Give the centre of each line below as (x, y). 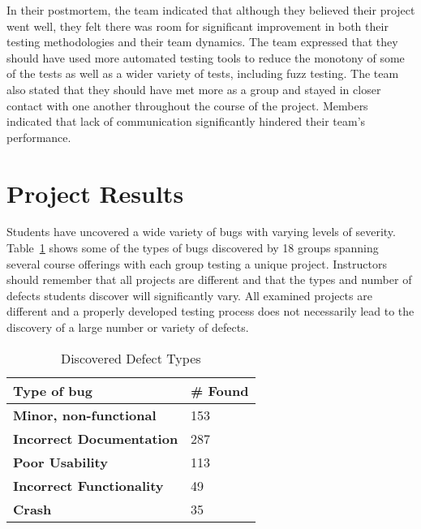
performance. (39, 137)
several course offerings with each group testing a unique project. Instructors (197, 263)
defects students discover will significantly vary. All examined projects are (189, 295)
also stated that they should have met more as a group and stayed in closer (194, 89)
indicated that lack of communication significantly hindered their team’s (186, 121)
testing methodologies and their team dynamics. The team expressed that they (202, 42)
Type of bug (53, 390)
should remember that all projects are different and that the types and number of (209, 280)
